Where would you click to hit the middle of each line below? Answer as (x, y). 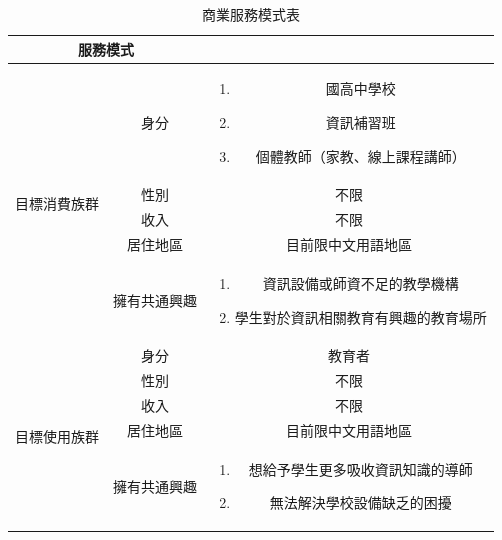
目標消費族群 (57, 202)
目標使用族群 (57, 435)
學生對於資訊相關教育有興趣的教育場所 (360, 316)
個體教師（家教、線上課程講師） (360, 155)
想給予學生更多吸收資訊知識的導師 (360, 468)
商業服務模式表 (250, 14)
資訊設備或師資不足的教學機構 (360, 283)
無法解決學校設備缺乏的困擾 (360, 502)
